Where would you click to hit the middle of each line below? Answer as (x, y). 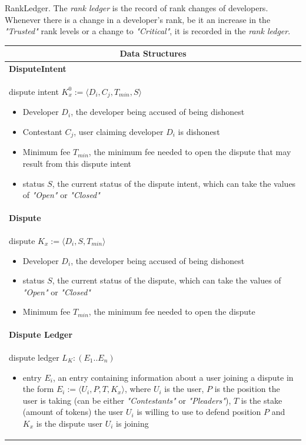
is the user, (184, 389)
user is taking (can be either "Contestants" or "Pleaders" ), (127, 400)
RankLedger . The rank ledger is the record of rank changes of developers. (137, 8)
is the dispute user (69, 423)
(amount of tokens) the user (73, 412)
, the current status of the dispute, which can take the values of (167, 280)
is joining (132, 423)
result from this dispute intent (77, 164)
